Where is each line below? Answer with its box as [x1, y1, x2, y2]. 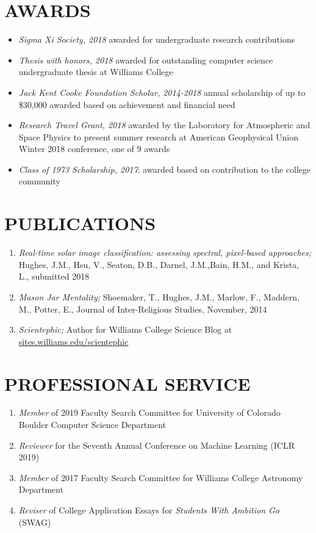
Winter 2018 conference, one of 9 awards [18, 142, 170, 155]
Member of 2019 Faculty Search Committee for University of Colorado [18, 406, 281, 419]
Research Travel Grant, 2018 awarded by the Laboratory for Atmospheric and [18, 118, 311, 131]
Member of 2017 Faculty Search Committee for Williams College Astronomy [18, 471, 303, 484]
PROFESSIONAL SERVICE [4, 371, 251, 396]
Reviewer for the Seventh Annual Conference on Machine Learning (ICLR [18, 438, 295, 451]
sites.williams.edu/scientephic [18, 335, 129, 347]
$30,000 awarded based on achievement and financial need [18, 98, 235, 111]
